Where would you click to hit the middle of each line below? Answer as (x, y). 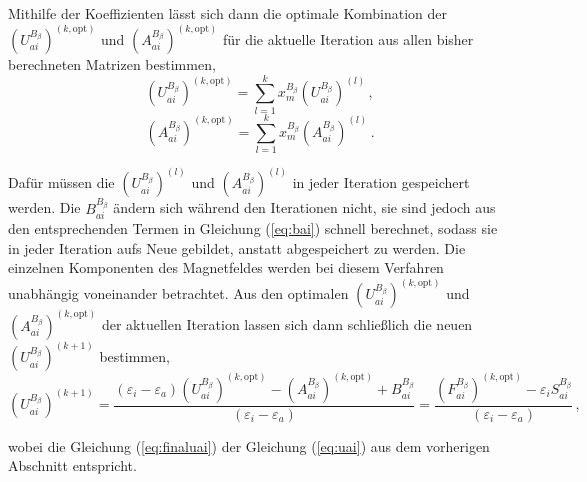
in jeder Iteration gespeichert (381, 182)
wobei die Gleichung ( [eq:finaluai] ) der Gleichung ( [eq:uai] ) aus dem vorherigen (249, 445)
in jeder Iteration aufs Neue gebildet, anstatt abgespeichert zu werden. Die (237, 247)
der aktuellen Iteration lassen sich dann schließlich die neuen (287, 324)
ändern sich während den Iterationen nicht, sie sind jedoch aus (304, 207)
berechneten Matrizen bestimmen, (112, 64)
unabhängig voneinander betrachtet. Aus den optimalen (178, 293)
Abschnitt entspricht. (72, 465)
